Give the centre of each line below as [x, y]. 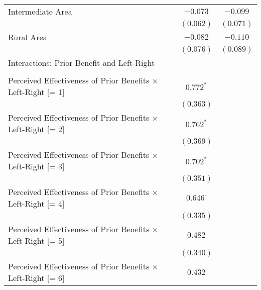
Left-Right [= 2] [36, 129]
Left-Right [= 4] [36, 203]
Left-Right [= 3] [36, 166]
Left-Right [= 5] [36, 240]
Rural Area [28, 37]
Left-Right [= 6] [36, 278]
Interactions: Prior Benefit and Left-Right [82, 63]
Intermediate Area [40, 11]
